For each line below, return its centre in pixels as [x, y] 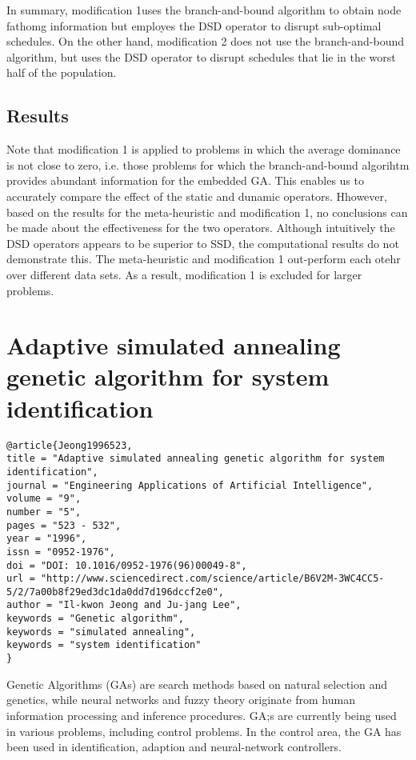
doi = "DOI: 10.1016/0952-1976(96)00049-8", [127, 565]
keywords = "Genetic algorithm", [95, 619]
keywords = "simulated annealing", [101, 632]
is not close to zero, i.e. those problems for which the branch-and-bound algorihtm [208, 164]
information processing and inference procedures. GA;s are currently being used [202, 715]
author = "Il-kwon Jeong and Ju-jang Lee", [124, 605]
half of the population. [62, 72]
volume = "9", [44, 499]
